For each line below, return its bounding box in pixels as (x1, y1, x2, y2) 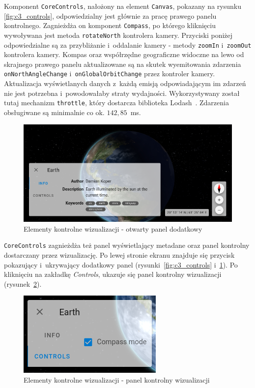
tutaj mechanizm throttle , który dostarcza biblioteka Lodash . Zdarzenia (4, 97, 229, 108)
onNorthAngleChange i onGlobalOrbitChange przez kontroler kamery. (4, 68, 215, 79)
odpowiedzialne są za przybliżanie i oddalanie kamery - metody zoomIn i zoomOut (4, 39, 252, 50)
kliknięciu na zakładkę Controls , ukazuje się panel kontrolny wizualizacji (4, 269, 222, 279)
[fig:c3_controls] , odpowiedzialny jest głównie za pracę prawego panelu (4, 10, 217, 21)
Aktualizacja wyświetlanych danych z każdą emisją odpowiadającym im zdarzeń (4, 78, 246, 89)
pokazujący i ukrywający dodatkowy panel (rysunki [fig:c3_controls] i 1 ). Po (4, 259, 238, 269)
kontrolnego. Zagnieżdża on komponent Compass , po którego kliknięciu (4, 20, 216, 30)
